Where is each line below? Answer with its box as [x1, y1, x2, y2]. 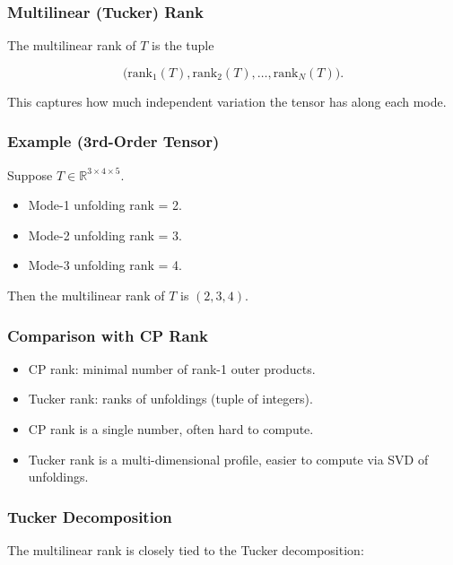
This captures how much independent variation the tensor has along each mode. [7, 91, 447, 110]
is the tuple [152, 36, 214, 55]
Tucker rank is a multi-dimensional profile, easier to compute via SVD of [28, 449, 429, 468]
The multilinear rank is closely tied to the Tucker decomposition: [7, 541, 364, 559]
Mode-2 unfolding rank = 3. [28, 225, 182, 244]
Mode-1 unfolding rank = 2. [28, 196, 182, 214]
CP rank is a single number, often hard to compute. [28, 420, 314, 438]
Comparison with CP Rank [7, 324, 209, 346]
